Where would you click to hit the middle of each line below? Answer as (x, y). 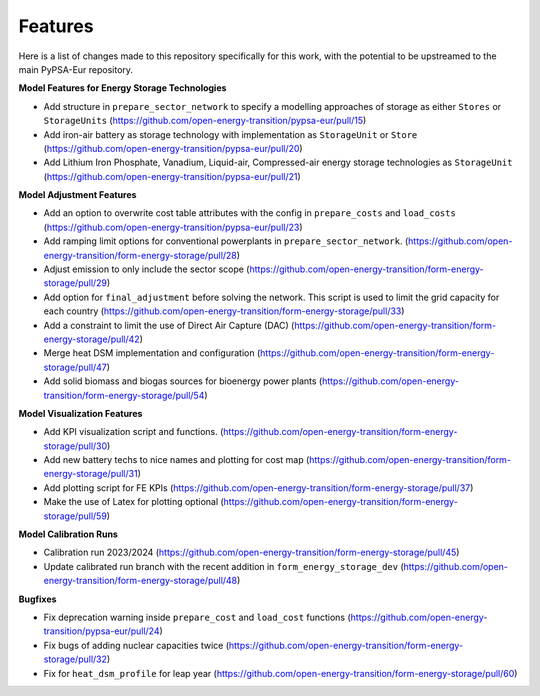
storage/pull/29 (75, 283)
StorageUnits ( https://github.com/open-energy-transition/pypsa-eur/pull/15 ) (205, 121)
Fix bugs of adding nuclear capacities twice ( (136, 645)
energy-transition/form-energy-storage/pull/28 (140, 255)
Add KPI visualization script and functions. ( (133, 432)
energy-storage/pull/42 (91, 339)
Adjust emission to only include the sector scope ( (146, 269)
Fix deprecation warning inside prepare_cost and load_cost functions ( (197, 617)
